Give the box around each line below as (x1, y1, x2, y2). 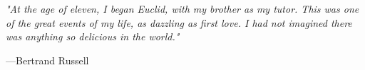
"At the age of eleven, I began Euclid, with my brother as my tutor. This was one (6, 1, 359, 16)
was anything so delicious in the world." (6, 29, 180, 44)
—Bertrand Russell (6, 52, 89, 67)
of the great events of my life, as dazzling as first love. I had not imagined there (6, 15, 352, 30)
